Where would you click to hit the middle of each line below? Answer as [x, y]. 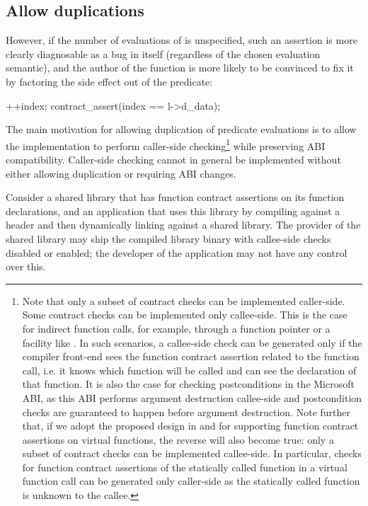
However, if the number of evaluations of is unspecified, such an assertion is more [182, 40]
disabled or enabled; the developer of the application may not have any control [177, 252]
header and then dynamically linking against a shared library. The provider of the [183, 225]
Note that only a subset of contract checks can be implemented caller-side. [184, 300]
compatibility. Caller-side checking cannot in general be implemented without [173, 160]
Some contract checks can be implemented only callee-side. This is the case [185, 315]
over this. [26, 266]
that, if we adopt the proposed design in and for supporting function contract [190, 426]
